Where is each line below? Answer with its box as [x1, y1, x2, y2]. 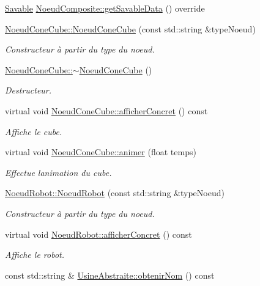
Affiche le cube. [5, 125, 62, 137]
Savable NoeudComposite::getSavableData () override [5, 2, 205, 14]
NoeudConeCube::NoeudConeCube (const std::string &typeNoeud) [5, 22, 256, 35]
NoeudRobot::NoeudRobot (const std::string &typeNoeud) [5, 186, 225, 199]
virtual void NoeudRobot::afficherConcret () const [5, 227, 192, 240]
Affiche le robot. [5, 248, 65, 261]
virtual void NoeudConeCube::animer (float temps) [5, 145, 196, 158]
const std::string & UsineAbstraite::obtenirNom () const [5, 268, 215, 281]
